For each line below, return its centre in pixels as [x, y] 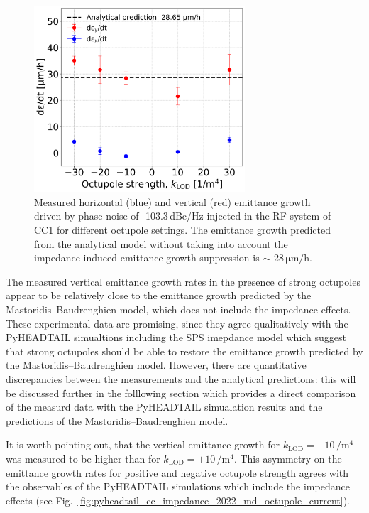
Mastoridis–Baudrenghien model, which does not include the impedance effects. [178, 309]
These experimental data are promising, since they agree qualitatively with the [177, 323]
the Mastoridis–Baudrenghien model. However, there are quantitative [156, 365]
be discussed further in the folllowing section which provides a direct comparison [181, 393]
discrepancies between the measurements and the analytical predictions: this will [181, 378]
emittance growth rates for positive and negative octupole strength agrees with [177, 472]
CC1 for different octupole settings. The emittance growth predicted [182, 230]
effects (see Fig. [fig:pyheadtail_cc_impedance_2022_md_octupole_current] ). [178, 500]
